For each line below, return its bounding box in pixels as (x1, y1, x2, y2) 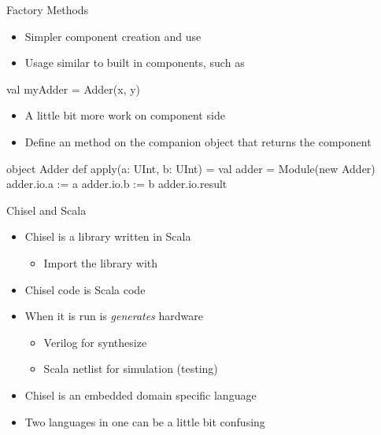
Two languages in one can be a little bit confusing (24, 413, 265, 429)
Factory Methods (6, 2, 89, 17)
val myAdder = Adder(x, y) (6, 80, 141, 97)
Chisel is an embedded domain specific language (24, 386, 257, 403)
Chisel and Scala (6, 201, 87, 218)
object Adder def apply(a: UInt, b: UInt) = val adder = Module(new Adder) (6, 160, 375, 176)
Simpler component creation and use (24, 28, 202, 44)
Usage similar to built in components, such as (24, 54, 245, 71)
